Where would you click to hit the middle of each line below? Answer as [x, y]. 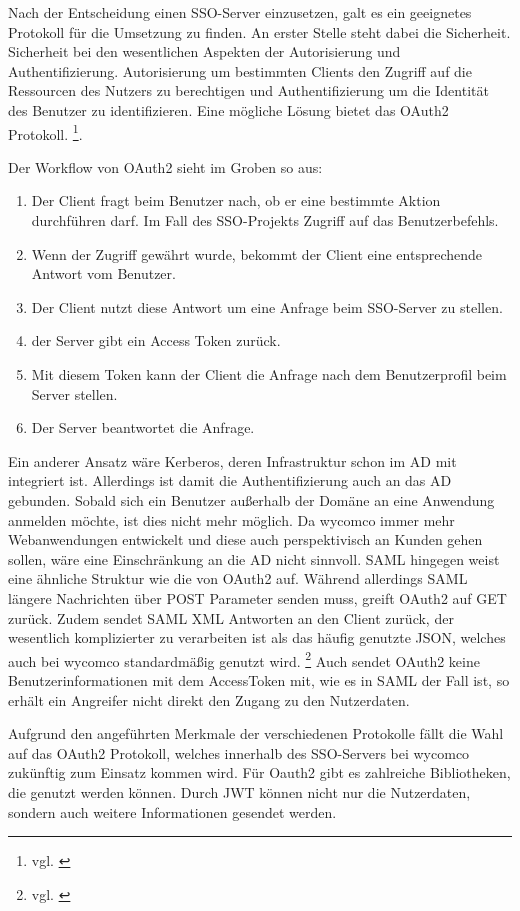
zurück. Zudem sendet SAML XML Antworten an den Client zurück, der [231, 617]
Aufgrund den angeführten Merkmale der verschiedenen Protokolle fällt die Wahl [256, 733]
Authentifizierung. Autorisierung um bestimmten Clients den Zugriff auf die [240, 70]
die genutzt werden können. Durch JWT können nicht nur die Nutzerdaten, [239, 791]
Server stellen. [74, 393]
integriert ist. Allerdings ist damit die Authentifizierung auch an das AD [230, 480]
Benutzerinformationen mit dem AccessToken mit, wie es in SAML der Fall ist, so [259, 679]
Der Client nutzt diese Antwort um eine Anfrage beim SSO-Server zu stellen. [267, 306]
